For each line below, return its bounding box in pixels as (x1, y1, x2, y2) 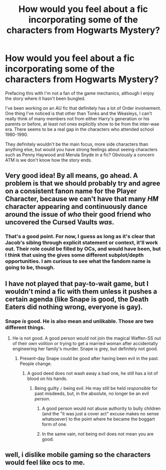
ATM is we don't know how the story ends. (5, 157, 93, 163)
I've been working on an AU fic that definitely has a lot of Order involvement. (5, 105, 162, 111)
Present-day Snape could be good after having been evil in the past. (19, 355, 160, 361)
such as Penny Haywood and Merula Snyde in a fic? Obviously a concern (5, 152, 155, 158)
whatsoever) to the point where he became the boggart (42, 416, 155, 422)
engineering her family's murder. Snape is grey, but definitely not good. (12, 346, 158, 352)
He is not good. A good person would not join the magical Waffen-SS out (12, 335, 161, 341)
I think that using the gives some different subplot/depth (5, 252, 144, 259)
